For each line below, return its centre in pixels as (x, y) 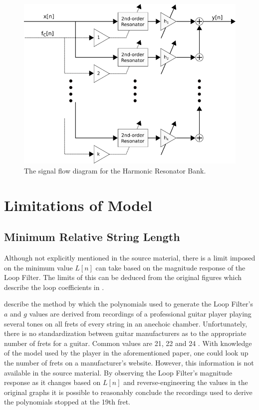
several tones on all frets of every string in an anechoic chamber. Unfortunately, (126, 323)
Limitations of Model (78, 205)
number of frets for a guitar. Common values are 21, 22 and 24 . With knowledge (128, 343)
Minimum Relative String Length (92, 237)
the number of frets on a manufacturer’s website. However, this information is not (129, 362)
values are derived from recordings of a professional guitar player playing (140, 314)
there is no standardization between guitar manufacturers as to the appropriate (125, 333)
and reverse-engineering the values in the (186, 382)
